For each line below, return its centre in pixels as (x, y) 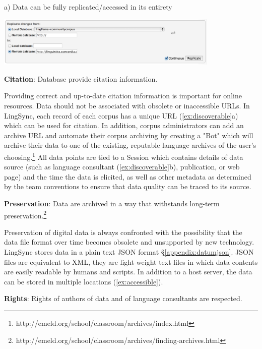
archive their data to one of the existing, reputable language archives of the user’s (130, 145)
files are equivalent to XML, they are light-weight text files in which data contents (131, 261)
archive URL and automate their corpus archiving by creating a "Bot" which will (129, 135)
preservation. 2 (25, 214)
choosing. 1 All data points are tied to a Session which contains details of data (124, 156)
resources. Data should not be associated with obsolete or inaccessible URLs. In (127, 105)
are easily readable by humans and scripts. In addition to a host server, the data (128, 272)
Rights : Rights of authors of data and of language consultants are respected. (123, 298)
